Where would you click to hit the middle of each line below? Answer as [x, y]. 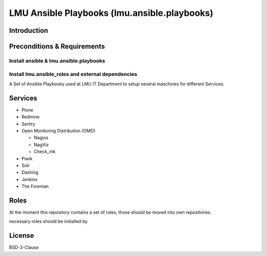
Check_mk [45, 152]
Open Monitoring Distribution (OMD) [59, 130]
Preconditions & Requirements [57, 46]
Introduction [29, 31]
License [22, 236]
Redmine [30, 117]
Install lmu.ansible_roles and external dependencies [73, 74]
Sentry [28, 124]
